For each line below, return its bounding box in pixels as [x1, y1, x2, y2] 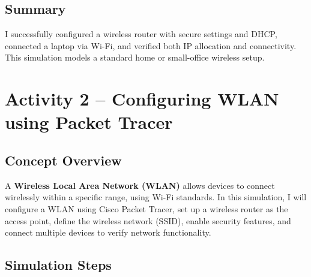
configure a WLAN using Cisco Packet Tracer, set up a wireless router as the [5, 202, 288, 215]
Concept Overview [5, 150, 122, 169]
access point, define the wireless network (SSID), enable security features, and [5, 214, 291, 227]
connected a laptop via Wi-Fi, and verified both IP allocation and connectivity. [5, 39, 297, 52]
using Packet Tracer [5, 110, 173, 134]
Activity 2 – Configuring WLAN [5, 86, 279, 111]
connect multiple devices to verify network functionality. [5, 226, 211, 239]
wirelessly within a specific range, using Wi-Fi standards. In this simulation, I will [5, 191, 307, 203]
